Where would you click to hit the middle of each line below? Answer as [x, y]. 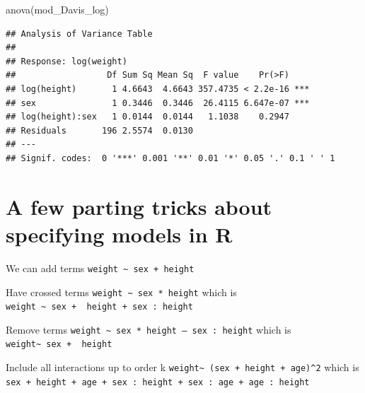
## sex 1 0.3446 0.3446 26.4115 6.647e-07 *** [158, 103]
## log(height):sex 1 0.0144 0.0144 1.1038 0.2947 [147, 117]
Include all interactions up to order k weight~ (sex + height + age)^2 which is [182, 367]
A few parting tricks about [139, 206]
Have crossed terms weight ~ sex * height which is [121, 292]
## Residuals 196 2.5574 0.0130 [99, 130]
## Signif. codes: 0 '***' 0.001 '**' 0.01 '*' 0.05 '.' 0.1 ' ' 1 [170, 158]
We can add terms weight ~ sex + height [100, 268]
